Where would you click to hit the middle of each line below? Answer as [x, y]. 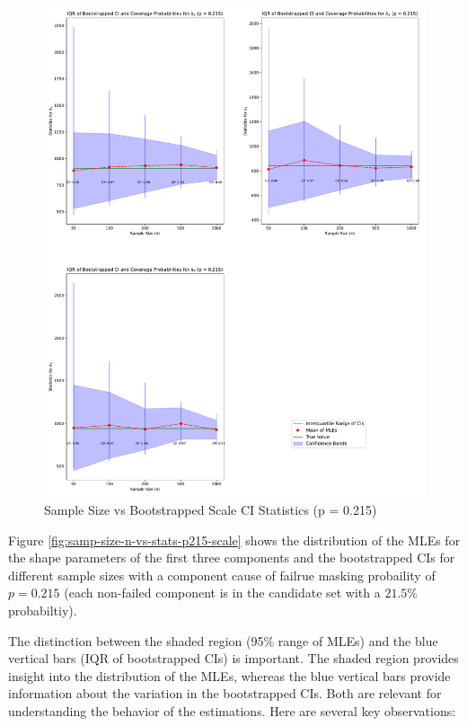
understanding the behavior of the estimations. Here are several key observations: [232, 710]
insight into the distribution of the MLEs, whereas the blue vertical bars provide [229, 675]
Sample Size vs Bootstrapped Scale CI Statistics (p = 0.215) [211, 510]
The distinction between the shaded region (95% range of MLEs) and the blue [223, 640]
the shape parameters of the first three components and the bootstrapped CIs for [232, 558]
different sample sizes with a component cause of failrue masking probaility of [222, 575]
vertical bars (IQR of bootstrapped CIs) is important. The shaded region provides [233, 658]
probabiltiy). [43, 610]
